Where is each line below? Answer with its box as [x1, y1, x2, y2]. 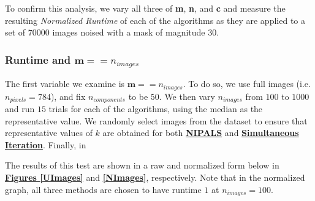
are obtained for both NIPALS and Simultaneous [102, 126, 299, 139]
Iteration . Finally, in [5, 138, 86, 151]
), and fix [50, 89, 86, 102]
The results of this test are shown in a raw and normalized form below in [5, 159, 279, 172]
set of [5, 26, 26, 39]
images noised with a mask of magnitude [52, 26, 205, 39]
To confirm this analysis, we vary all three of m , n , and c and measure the [5, 2, 286, 14]
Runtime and [5, 51, 71, 67]
